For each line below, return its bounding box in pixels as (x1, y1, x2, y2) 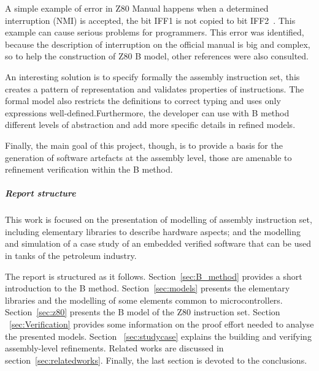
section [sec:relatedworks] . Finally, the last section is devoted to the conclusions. (5, 353, 307, 366)
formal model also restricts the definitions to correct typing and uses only (5, 94, 281, 107)
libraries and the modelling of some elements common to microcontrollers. (5, 293, 283, 306)
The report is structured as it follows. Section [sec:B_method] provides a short (5, 269, 302, 282)
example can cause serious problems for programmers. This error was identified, (5, 26, 304, 39)
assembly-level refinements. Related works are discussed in (5, 342, 224, 354)
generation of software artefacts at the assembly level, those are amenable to (5, 151, 292, 163)
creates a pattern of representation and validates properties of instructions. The (5, 82, 304, 95)
